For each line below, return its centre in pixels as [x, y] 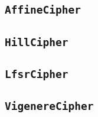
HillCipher [37, 42]
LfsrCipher [37, 74]
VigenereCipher [49, 106]
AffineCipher [43, 10]
